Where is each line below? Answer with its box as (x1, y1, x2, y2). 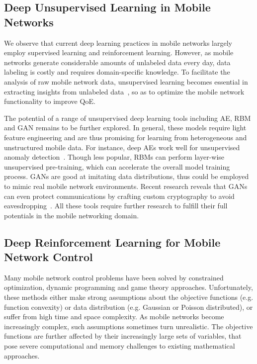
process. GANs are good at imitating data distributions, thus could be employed (4, 171, 249, 182)
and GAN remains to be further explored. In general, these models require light (4, 122, 247, 133)
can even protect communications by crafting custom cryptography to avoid (4, 190, 235, 201)
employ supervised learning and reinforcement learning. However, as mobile (4, 47, 234, 58)
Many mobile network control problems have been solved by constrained (4, 272, 224, 282)
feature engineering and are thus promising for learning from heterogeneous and (4, 132, 247, 142)
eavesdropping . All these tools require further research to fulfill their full (4, 200, 228, 211)
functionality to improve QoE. (4, 96, 95, 106)
